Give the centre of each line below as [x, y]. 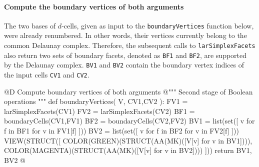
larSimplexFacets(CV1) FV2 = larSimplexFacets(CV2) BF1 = [99, 111]
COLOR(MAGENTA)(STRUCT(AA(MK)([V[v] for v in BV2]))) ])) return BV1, [128, 150]
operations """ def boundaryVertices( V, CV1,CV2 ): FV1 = [96, 101]
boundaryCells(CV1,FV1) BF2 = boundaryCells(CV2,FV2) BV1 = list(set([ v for [129, 121]
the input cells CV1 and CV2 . [47, 75]
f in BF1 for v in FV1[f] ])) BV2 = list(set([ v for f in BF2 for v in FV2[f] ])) [121, 131]
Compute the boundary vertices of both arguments [94, 6]
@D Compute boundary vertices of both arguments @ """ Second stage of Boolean [128, 91]
